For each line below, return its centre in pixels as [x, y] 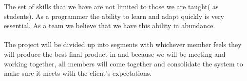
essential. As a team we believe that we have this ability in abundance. [110, 25]
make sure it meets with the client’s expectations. [78, 73]
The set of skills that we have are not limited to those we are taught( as [111, 6]
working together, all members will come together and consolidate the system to [123, 63]
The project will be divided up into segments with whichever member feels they [123, 44]
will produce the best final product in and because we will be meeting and [115, 54]
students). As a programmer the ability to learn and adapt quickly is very [114, 16]
